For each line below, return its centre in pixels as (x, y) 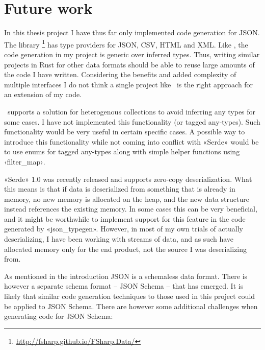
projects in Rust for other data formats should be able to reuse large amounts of (129, 64)
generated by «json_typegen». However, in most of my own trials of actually (124, 229)
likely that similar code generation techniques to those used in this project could (130, 296)
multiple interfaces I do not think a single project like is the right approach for (129, 84)
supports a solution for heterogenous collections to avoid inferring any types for (131, 111)
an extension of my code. (43, 94)
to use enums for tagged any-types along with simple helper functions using (122, 151)
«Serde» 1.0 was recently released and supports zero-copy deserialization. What (128, 179)
